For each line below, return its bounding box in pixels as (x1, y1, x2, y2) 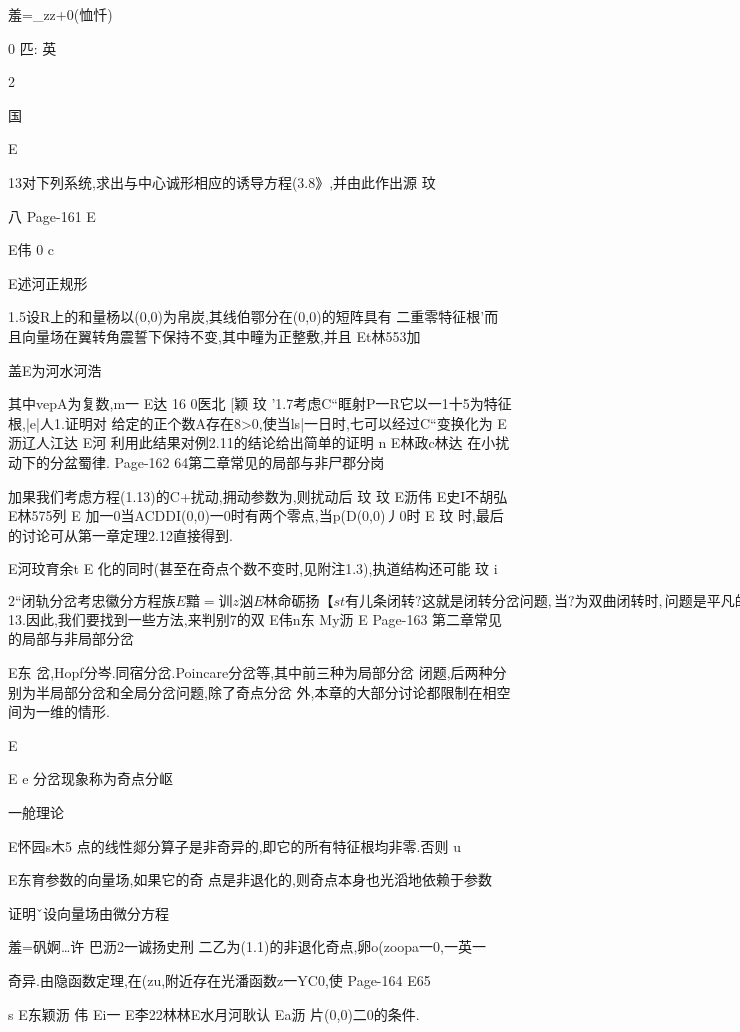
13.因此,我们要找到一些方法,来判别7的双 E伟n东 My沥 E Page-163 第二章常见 (8, 608, 503, 629)
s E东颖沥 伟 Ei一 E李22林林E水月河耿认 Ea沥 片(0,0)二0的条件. (8, 1003, 420, 1024)
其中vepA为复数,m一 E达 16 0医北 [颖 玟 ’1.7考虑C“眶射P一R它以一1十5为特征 (8, 393, 512, 414)
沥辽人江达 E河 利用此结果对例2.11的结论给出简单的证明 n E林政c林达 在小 (8, 432, 496, 453)
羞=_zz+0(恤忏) (8, 4, 113, 24)
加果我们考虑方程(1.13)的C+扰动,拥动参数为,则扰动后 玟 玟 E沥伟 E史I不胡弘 (8, 485, 508, 506)
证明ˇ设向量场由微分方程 (8, 902, 169, 923)
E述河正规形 (8, 272, 88, 293)
